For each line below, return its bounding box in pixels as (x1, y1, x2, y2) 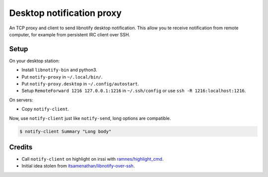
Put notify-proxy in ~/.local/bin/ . (21, 74, 103, 80)
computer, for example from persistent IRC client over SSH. (9, 31, 131, 37)
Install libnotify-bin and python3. (21, 67, 98, 73)
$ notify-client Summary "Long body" (19, 128, 112, 134)
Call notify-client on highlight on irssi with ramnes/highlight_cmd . (21, 156, 164, 162)
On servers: (9, 97, 33, 103)
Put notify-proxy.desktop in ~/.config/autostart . (21, 81, 139, 87)
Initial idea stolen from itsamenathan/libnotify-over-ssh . (21, 163, 135, 169)
